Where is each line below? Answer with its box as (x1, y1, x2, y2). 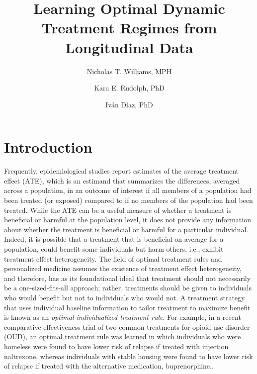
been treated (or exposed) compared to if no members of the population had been (4, 195, 253, 205)
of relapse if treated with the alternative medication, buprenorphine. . (4, 361, 214, 371)
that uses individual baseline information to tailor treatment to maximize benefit (4, 302, 251, 312)
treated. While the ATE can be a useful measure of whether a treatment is (4, 204, 232, 215)
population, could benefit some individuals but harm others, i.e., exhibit (4, 243, 224, 254)
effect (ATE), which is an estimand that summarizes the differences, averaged (4, 175, 240, 186)
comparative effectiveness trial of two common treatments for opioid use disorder (4, 321, 250, 332)
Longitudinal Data (65, 37, 193, 57)
